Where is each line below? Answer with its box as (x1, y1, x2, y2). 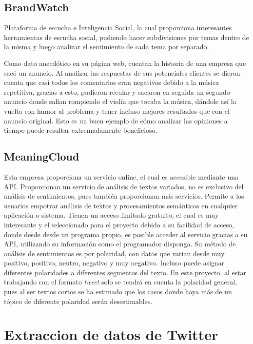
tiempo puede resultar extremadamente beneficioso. (4, 125, 157, 135)
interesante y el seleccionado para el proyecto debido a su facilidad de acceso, (4, 219, 234, 229)
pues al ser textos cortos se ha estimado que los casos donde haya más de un (4, 286, 232, 297)
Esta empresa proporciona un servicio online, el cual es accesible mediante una (4, 171, 238, 182)
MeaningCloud (4, 149, 79, 164)
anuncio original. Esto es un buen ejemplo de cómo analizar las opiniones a (4, 115, 228, 125)
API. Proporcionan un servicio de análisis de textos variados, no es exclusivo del (4, 181, 244, 191)
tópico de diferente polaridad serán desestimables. (4, 296, 153, 306)
